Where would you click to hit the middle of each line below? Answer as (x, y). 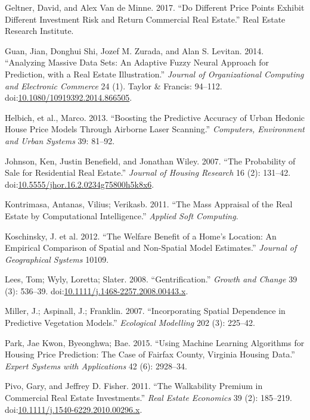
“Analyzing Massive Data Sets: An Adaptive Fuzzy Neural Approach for (137, 62)
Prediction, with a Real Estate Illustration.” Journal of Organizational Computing (154, 74)
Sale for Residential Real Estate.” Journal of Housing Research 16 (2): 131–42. (148, 172)
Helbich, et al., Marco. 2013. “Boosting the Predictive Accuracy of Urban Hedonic (155, 117)
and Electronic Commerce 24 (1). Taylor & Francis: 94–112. (114, 85)
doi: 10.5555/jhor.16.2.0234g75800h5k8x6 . (80, 184)
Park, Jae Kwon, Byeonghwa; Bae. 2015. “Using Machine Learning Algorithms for (155, 342)
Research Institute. (39, 31)
